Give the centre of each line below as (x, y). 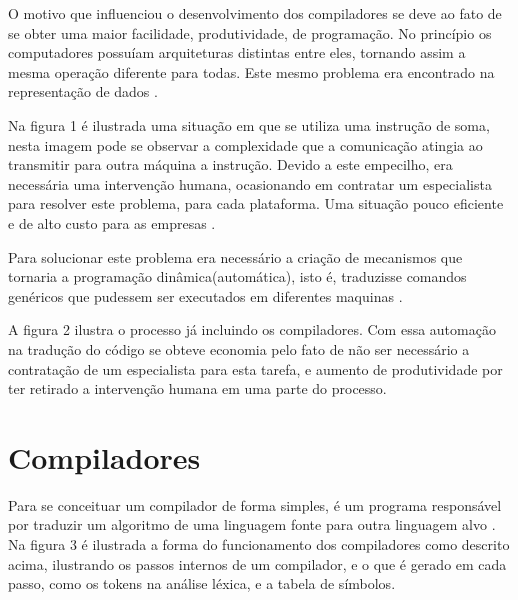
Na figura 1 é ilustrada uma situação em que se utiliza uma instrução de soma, (249, 124)
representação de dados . (83, 91)
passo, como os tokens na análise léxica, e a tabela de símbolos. (202, 583)
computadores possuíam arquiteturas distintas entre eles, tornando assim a (237, 52)
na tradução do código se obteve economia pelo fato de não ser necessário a (239, 348)
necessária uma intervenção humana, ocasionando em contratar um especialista (250, 183)
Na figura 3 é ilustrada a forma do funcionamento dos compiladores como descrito (259, 544)
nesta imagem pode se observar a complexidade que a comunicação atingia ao (245, 144)
